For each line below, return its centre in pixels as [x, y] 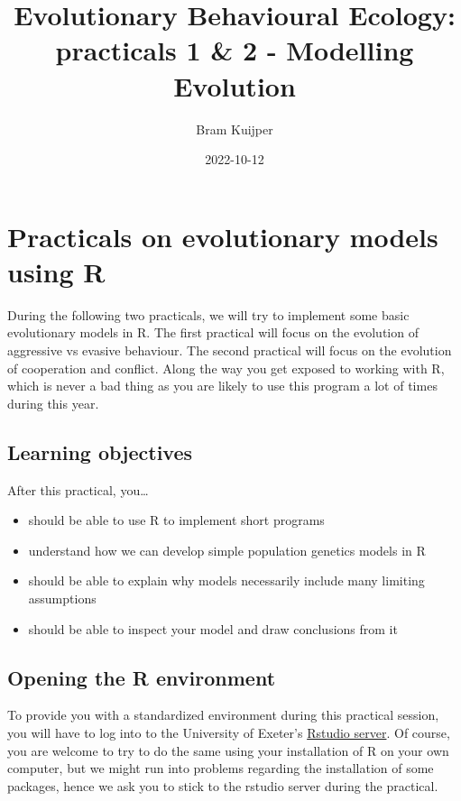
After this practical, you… [78, 489]
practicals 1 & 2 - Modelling [235, 50]
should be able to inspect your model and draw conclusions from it [213, 628]
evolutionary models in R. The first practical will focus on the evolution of [213, 332]
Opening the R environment [142, 677]
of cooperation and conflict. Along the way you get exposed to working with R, [226, 368]
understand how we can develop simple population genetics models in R [227, 550]
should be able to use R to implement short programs [176, 520]
